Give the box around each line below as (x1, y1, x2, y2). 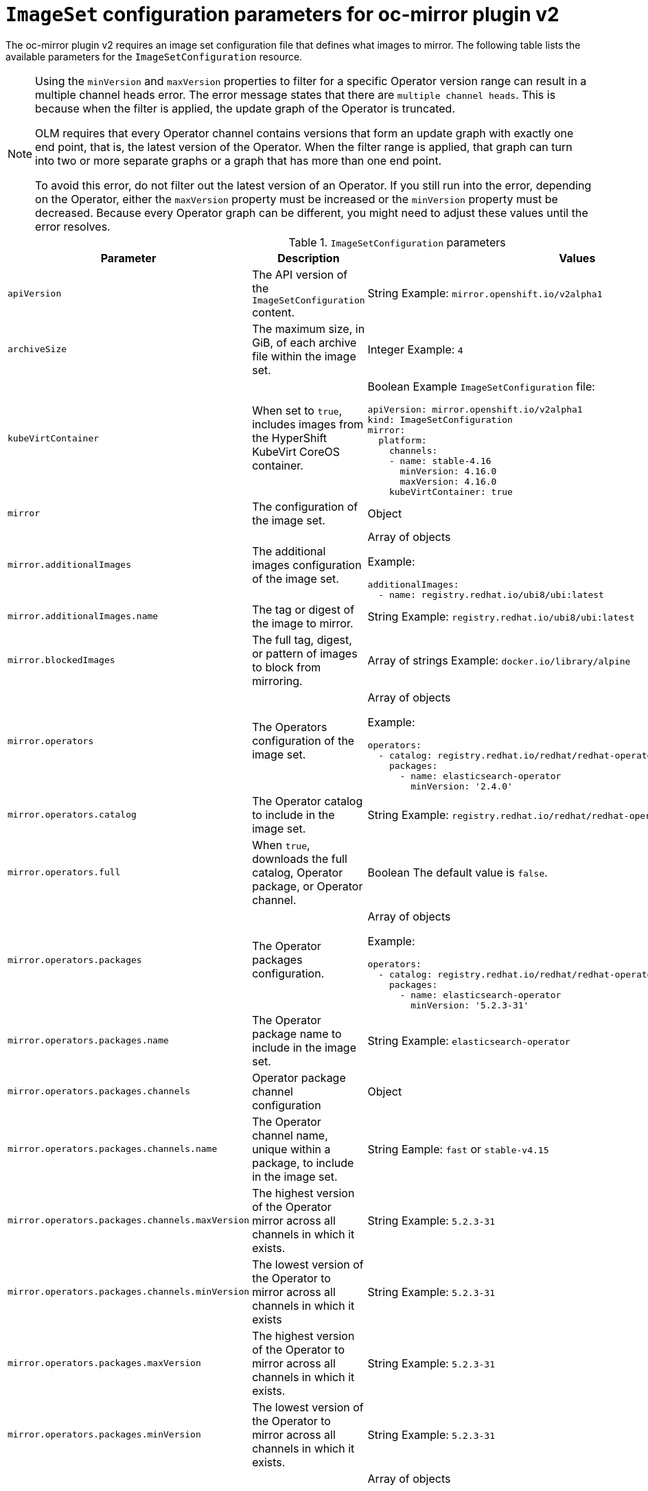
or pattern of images (252, 646, 358, 660)
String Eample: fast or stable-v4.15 (367, 1142, 549, 1156)
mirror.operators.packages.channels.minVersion (8, 1286, 250, 1297)
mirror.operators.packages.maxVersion (8, 1358, 201, 1369)
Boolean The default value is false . (367, 865, 548, 879)
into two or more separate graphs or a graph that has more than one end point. (35, 153, 442, 167)
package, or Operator (252, 879, 363, 893)
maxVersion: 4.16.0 (400, 476, 497, 487)
